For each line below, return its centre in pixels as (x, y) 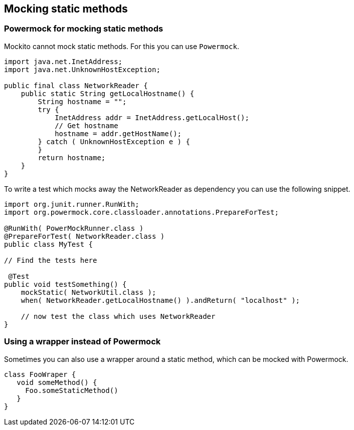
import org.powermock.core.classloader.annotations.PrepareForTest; (141, 212)
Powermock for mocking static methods (84, 29)
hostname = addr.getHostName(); (118, 133)
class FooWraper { (40, 374)
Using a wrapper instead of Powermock (82, 342)
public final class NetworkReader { (76, 85)
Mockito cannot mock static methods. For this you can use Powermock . (122, 46)
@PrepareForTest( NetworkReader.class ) (84, 236)
